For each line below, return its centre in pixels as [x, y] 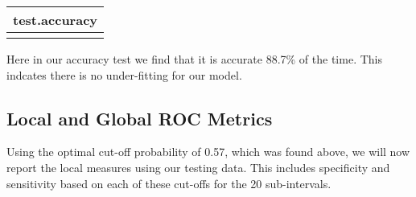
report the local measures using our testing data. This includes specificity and [198, 167]
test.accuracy [56, 20]
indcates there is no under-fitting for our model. [124, 74]
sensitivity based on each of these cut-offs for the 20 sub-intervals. [169, 183]
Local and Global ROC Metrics [140, 118]
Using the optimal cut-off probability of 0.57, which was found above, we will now [208, 152]
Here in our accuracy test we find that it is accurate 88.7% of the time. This [194, 59]
